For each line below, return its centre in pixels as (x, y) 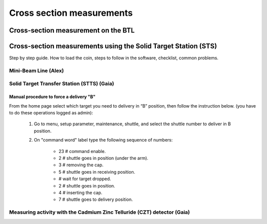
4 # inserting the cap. (80, 192)
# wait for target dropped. (85, 179)
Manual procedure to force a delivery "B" (52, 97)
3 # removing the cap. (81, 165)
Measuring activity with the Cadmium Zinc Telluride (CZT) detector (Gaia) (100, 212)
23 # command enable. (82, 151)
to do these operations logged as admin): (51, 112)
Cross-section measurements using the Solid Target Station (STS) (113, 46)
